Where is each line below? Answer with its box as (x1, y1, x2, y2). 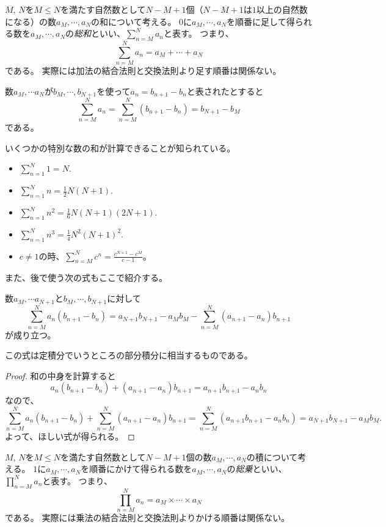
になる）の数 (5, 15, 56, 27)
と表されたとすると (186, 84, 264, 97)
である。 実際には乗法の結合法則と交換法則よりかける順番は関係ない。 (5, 511, 290, 523)
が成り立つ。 (5, 328, 56, 341)
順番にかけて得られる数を (89, 462, 192, 475)
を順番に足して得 (227, 15, 295, 27)
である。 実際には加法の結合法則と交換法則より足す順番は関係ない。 (5, 64, 282, 77)
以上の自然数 (256, 3, 308, 15)
